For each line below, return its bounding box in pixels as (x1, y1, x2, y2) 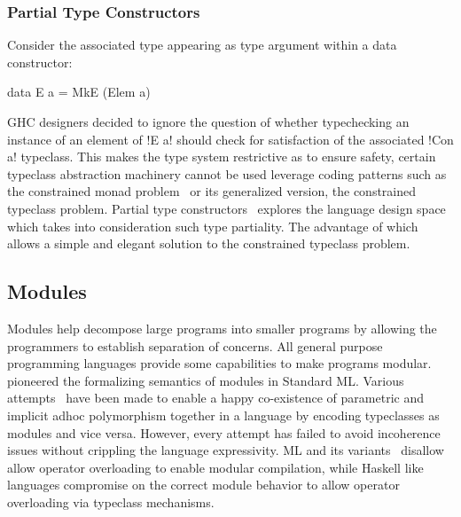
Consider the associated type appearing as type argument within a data (7, 35, 397, 54)
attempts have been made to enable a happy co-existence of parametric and (7, 388, 424, 407)
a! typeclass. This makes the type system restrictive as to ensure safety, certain (7, 147, 436, 166)
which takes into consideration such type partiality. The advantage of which (7, 216, 418, 235)
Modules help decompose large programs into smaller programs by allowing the (7, 318, 437, 337)
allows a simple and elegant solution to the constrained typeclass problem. (7, 234, 410, 253)
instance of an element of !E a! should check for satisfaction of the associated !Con (7, 129, 454, 148)
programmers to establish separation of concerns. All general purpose (7, 336, 383, 355)
